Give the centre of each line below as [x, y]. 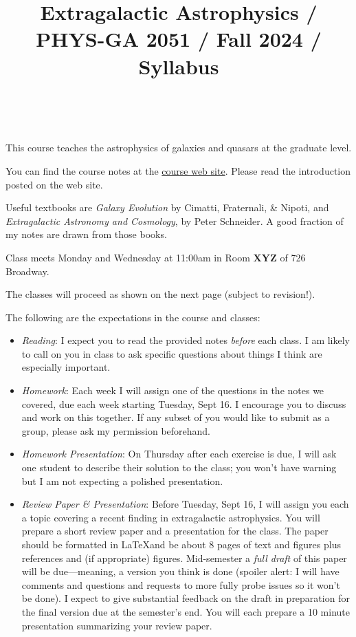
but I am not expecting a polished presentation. [122, 481]
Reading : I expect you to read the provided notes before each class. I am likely [186, 340]
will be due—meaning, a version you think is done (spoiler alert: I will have [180, 571]
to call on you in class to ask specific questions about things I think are [172, 353]
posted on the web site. [54, 184]
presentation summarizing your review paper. [117, 625]
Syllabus [179, 66]
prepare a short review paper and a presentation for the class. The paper [175, 531]
